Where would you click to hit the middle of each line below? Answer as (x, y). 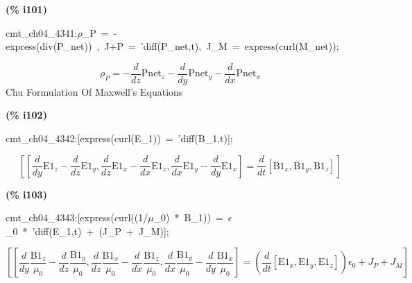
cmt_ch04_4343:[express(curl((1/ (77, 217)
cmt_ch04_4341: (42, 32)
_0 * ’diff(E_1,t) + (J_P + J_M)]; (87, 231)
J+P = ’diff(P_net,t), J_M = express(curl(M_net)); (222, 46)
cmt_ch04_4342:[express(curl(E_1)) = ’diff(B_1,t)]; (119, 138)
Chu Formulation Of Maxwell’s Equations (94, 91)
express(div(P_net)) (49, 46)
